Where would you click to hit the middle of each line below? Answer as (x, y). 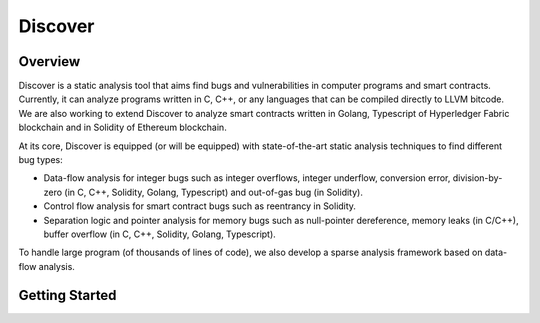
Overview (49, 61)
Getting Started (67, 295)
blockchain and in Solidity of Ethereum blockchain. (122, 127)
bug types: (41, 160)
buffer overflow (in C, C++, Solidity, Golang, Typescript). (160, 234)
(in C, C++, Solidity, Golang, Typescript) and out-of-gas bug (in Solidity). (214, 192)
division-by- (477, 178)
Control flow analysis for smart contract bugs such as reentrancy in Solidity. (200, 206)
